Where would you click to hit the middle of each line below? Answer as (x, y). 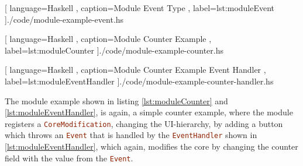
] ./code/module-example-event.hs (64, 19)
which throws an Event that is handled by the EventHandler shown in (131, 135)
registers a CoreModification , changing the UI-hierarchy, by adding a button (144, 123)
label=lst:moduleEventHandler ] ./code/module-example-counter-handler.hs (139, 81)
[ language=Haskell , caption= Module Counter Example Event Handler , (135, 70)
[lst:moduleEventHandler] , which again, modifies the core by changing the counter (151, 146)
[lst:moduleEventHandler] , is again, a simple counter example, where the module (149, 112)
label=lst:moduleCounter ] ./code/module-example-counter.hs (114, 50)
